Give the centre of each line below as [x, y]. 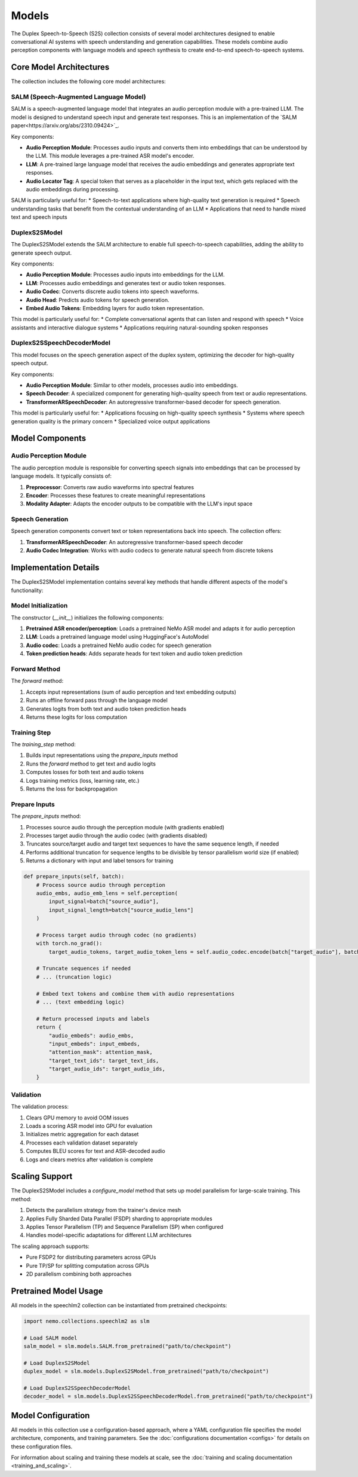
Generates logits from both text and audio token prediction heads [106, 709]
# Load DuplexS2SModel [57, 1363]
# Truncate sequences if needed [84, 968]
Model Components [49, 439]
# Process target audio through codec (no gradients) [116, 935]
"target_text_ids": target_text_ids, [104, 1061]
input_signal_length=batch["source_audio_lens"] [121, 910]
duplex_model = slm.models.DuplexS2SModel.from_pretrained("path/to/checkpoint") [146, 1371]
